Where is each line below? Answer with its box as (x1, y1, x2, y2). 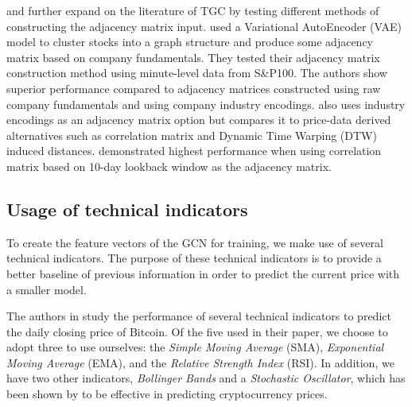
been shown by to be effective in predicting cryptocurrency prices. (6, 386, 328, 402)
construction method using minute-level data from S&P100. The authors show (6, 64, 387, 81)
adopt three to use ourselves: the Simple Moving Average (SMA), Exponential (6, 339, 384, 355)
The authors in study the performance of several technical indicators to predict (6, 308, 391, 324)
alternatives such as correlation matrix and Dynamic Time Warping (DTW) (6, 126, 377, 143)
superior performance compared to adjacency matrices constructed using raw (6, 79, 381, 96)
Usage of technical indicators (6, 196, 248, 221)
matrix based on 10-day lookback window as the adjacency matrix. (6, 157, 332, 174)
